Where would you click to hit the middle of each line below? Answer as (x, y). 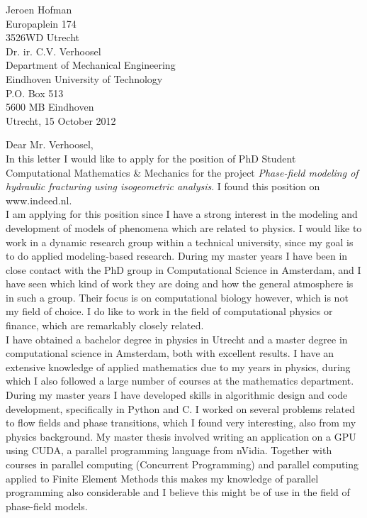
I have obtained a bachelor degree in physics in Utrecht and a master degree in (177, 339)
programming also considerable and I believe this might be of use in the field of (178, 492)
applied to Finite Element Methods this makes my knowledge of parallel (162, 478)
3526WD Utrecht (43, 37)
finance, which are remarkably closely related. (105, 325)
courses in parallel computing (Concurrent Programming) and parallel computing (182, 464)
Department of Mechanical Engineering (91, 65)
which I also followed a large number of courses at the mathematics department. (180, 381)
